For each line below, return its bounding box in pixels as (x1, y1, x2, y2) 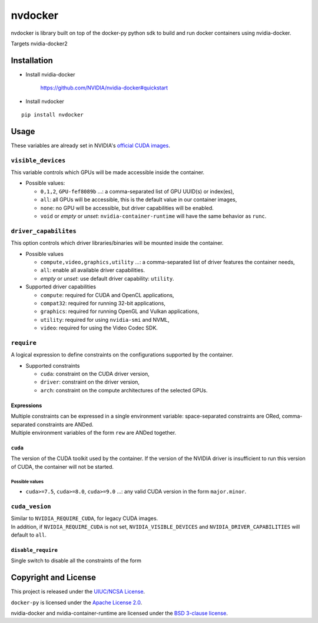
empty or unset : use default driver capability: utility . (40, 275, 174, 282)
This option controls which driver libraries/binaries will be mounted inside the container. (11, 239, 224, 246)
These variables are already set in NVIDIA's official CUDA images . (11, 142, 170, 149)
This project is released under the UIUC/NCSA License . (11, 588, 145, 595)
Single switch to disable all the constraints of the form (11, 557, 141, 564)
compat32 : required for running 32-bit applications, (40, 299, 166, 306)
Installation (11, 55, 53, 65)
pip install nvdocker (21, 112, 84, 118)
